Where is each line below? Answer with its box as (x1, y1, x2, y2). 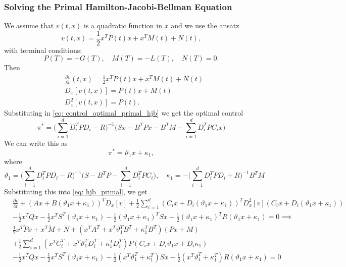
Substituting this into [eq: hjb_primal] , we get (4, 186, 147, 196)
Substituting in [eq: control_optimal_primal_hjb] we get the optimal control (4, 108, 243, 118)
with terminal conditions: (4, 44, 82, 55)
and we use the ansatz (171, 20, 239, 31)
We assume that (4, 20, 54, 31)
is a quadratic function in (84, 20, 162, 31)
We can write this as (4, 137, 68, 148)
